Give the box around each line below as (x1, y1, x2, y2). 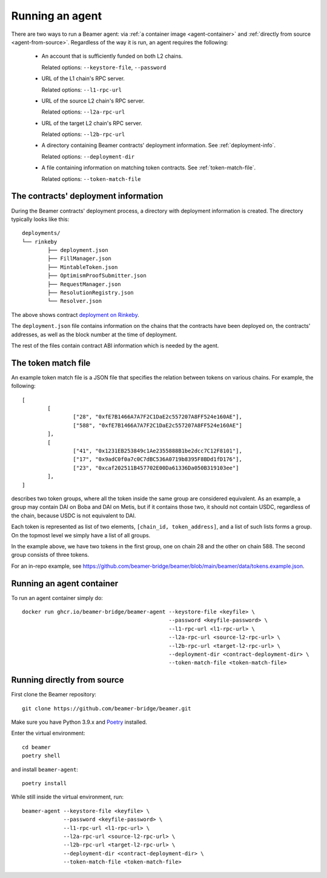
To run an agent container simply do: (11, 594, 103, 601)
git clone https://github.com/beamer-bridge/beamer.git (22, 705, 191, 712)
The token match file (11, 358, 91, 368)
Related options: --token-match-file (41, 175, 142, 182)
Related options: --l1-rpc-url (41, 86, 122, 94)
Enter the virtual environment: (11, 729, 85, 737)
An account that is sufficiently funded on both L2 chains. (41, 52, 183, 60)
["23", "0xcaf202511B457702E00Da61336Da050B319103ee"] (73, 465, 239, 471)
